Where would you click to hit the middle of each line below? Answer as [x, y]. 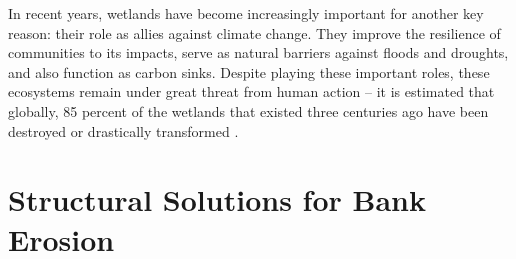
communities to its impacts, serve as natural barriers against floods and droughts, [258, 52]
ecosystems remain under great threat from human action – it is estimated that [251, 91]
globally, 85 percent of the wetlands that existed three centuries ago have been [248, 110]
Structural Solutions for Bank [217, 199]
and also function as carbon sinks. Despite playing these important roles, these [249, 71]
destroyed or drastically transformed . [123, 130]
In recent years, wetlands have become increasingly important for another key [246, 13]
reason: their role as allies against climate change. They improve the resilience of [254, 32]
